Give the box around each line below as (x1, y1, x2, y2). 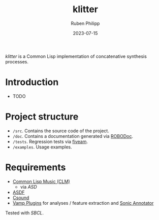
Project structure (5, 111, 79, 123)
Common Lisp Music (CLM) (12, 178, 70, 185)
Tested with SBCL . (5, 209, 44, 216)
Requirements (5, 162, 66, 173)
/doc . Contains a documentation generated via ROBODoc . (12, 133, 134, 139)
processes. (5, 58, 29, 64)
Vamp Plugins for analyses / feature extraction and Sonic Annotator (12, 200, 154, 206)
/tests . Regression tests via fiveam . (12, 138, 88, 144)
